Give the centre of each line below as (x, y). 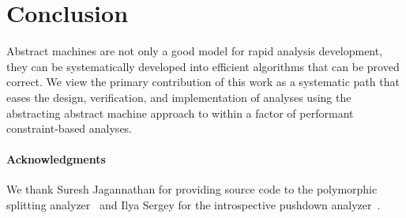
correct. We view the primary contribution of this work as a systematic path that (203, 82)
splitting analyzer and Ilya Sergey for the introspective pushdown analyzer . (194, 205)
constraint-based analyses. (70, 128)
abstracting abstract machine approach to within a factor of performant (180, 113)
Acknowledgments (56, 159)
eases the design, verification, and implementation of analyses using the (179, 97)
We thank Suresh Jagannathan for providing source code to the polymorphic (192, 189)
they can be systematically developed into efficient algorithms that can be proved (203, 66)
